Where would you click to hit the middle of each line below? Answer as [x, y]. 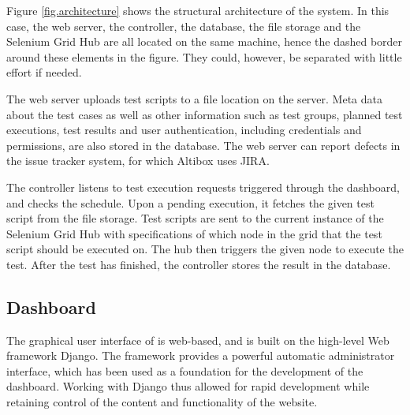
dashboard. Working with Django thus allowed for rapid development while [188, 386]
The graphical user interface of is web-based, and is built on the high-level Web [198, 340]
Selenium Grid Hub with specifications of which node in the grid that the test [194, 233]
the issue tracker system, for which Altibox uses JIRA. [138, 161]
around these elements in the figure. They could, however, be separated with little [204, 56]
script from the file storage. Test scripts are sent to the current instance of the [195, 218]
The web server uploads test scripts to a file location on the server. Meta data [194, 98]
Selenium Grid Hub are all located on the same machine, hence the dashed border [205, 41]
